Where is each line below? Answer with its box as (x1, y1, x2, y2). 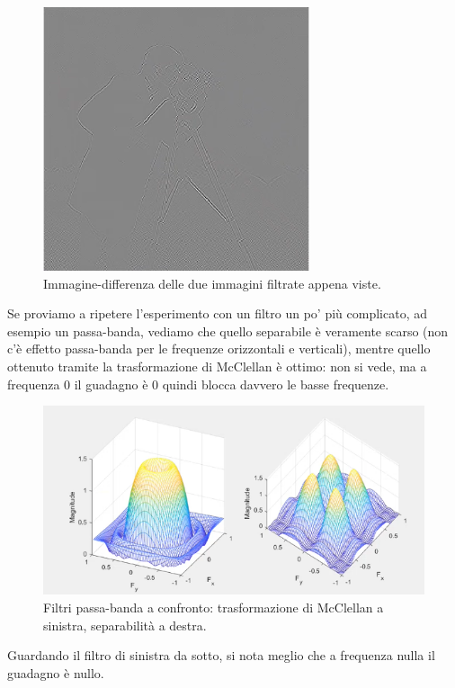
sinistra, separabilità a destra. (43, 615, 207, 634)
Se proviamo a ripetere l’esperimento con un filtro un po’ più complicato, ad (7, 304, 427, 323)
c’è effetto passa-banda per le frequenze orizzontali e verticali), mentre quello (7, 339, 431, 358)
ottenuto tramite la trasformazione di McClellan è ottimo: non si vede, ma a (7, 356, 427, 375)
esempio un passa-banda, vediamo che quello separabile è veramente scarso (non (7, 321, 449, 340)
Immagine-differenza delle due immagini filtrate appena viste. (43, 273, 381, 292)
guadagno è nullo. (7, 663, 104, 682)
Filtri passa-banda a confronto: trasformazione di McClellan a (43, 597, 384, 616)
